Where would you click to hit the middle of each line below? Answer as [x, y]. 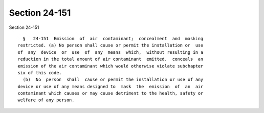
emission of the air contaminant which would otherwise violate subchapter [110, 66]
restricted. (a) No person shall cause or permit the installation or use [110, 45]
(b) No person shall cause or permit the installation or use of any [113, 80]
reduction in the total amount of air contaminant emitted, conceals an [110, 59]
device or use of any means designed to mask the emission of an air [110, 86]
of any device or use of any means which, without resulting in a [110, 52]
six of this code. [40, 73]
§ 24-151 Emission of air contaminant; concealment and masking [113, 38]
